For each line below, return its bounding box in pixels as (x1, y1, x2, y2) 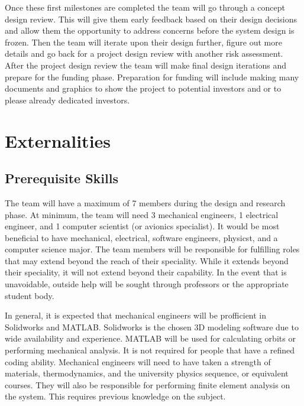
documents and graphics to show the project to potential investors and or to (5, 82, 282, 95)
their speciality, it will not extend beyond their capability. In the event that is (5, 266, 287, 278)
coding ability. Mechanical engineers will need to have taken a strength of (5, 355, 271, 368)
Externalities (5, 128, 111, 152)
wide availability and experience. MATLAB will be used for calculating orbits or (5, 332, 296, 345)
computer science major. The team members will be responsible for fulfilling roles (5, 243, 300, 255)
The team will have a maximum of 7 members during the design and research (5, 196, 286, 209)
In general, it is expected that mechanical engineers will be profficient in (5, 309, 267, 321)
